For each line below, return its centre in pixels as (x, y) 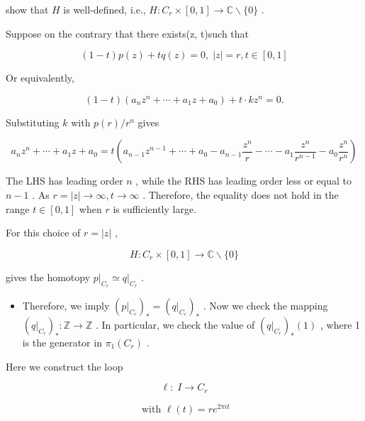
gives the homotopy (48, 277)
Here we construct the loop (64, 366)
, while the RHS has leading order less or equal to (244, 181)
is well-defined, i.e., (105, 9)
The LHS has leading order (64, 181)
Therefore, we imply (66, 305)
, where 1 (340, 324)
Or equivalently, (40, 78)
